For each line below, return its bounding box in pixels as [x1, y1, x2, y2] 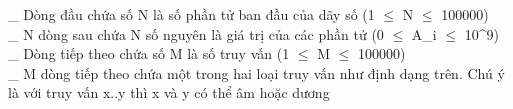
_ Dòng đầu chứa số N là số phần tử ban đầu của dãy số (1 [8, 4, 375, 24]
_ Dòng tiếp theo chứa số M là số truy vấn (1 [8, 43, 290, 64]
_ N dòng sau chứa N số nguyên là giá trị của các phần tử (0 [8, 23, 384, 44]
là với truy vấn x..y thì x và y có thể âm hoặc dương [8, 82, 330, 103]
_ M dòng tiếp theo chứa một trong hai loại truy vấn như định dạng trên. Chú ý [8, 62, 505, 83]
